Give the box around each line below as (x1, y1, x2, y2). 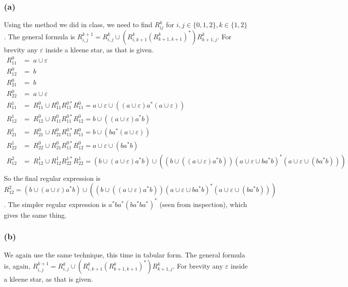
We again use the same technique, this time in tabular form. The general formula (4, 249, 245, 259)
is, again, (4, 261, 31, 271)
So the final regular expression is (4, 173, 101, 183)
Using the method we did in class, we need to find (4, 19, 152, 30)
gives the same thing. (4, 209, 67, 220)
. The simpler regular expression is (4, 199, 106, 209)
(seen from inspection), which (159, 199, 248, 209)
